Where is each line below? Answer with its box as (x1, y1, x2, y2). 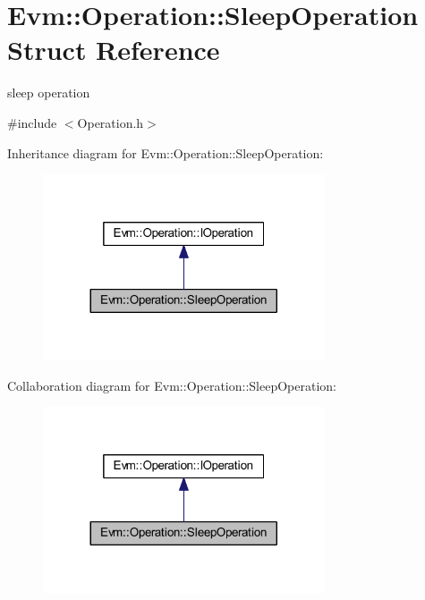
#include (7, 113, 57, 131)
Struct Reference (7, 31, 220, 68)
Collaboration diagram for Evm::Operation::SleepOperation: (7, 376, 336, 394)
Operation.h (77, 113, 144, 131)
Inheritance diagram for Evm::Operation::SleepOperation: (7, 143, 324, 162)
